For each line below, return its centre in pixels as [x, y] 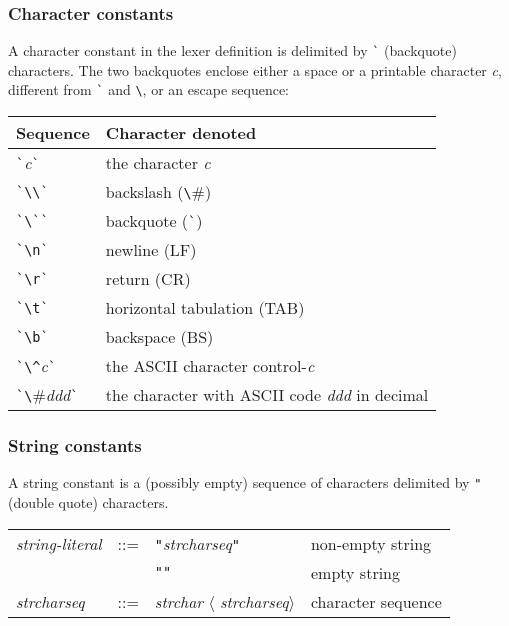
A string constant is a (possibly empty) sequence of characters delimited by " [245, 482]
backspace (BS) [159, 337]
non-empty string [371, 543]
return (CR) [148, 279]
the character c [158, 163]
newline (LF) [151, 250]
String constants [75, 445]
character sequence [376, 601]
